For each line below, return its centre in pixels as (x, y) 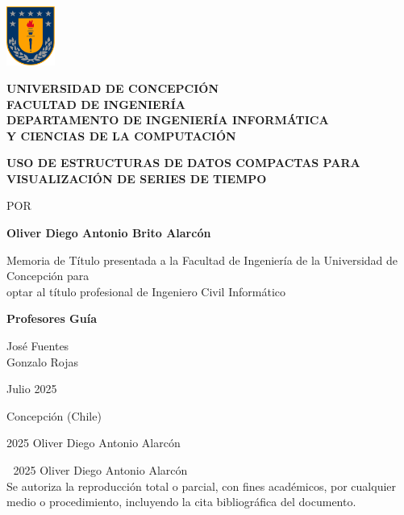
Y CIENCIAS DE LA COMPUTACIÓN (121, 135)
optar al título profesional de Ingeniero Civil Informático (146, 291)
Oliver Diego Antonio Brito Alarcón (109, 233)
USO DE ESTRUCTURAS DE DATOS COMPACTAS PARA (183, 163)
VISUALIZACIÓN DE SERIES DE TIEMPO (137, 178)
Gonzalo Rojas (43, 361)
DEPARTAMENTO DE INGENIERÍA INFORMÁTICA (168, 120)
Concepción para (48, 276)
